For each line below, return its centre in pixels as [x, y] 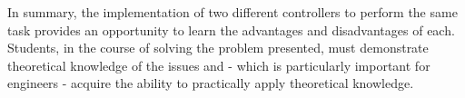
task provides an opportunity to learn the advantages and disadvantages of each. [231, 29]
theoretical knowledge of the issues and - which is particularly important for [219, 65]
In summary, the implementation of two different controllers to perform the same [232, 12]
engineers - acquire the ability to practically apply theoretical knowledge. [211, 83]
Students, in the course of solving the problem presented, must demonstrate [218, 48]
